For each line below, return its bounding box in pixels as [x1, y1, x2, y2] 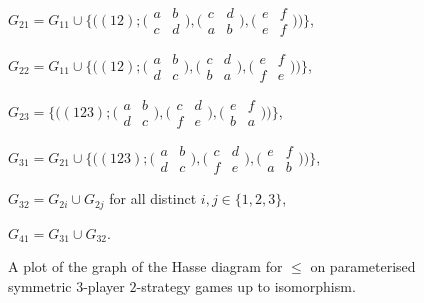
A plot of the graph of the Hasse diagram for [8, 256, 283, 277]
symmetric [8, 275, 72, 296]
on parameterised [310, 256, 416, 277]
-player [83, 275, 125, 296]
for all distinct [109, 188, 197, 209]
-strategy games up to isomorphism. [136, 275, 356, 296]
